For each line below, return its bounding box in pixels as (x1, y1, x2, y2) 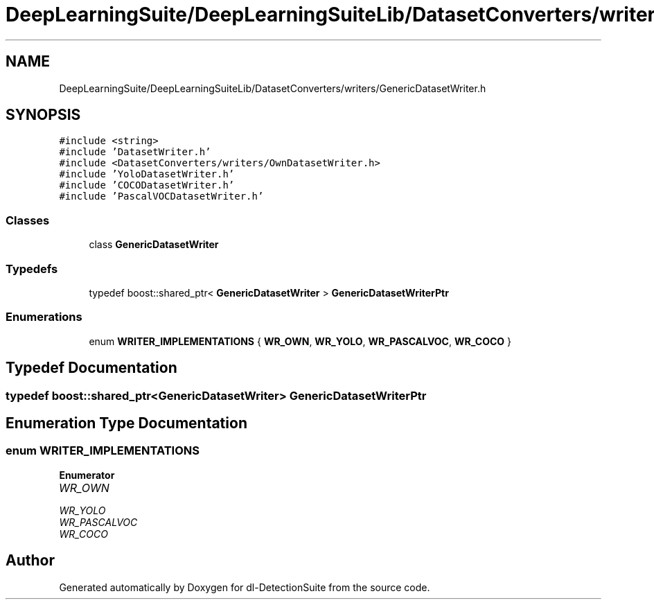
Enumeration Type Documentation (6, 414, 247, 432)
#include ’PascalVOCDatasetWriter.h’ (59, 191, 264, 202)
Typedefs (6, 261, 58, 276)
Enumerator (59, 468, 115, 481)
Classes (6, 213, 50, 227)
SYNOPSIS (6, 106, 81, 124)
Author (6, 552, 55, 570)
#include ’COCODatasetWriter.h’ (59, 179, 235, 191)
